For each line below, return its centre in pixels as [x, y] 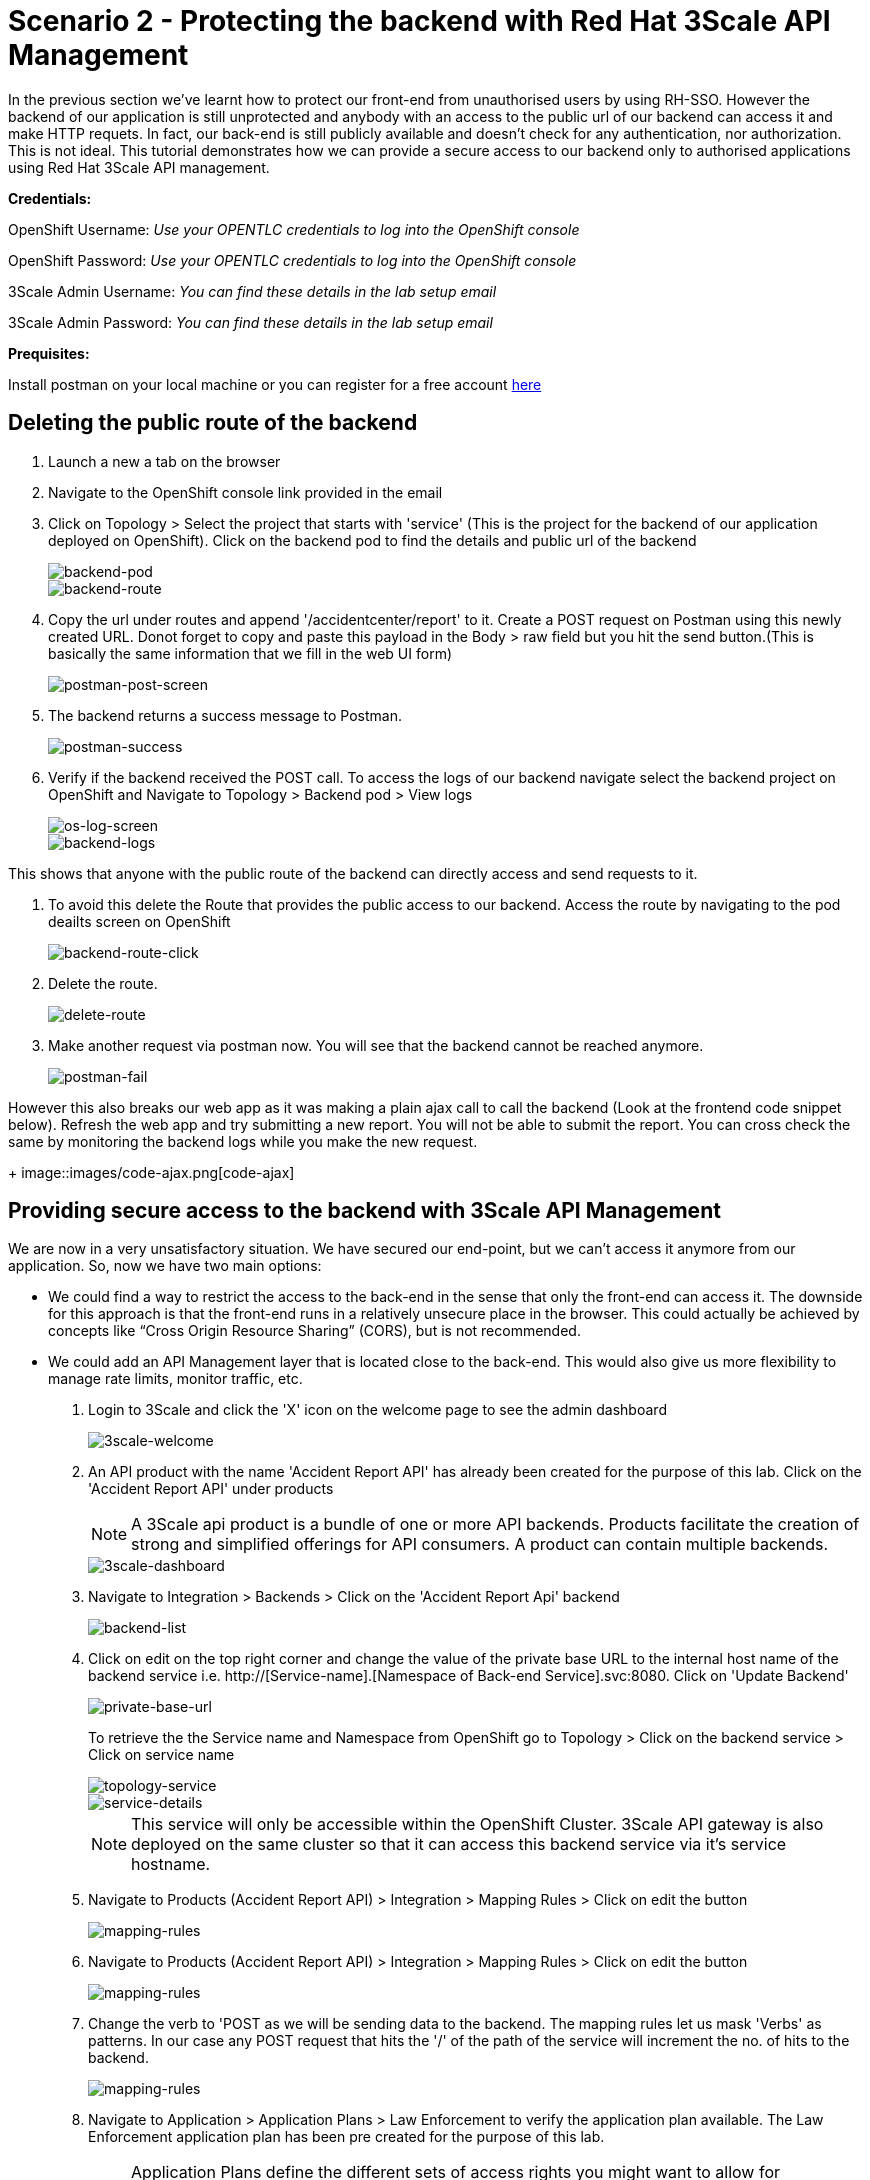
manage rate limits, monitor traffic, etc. [175, 1379]
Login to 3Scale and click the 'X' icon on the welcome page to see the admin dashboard [377, 1410]
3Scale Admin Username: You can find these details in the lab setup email [252, 291]
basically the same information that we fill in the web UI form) [250, 653]
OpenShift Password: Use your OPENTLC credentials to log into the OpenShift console [292, 260]
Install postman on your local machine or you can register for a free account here [275, 384]
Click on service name [161, 1755]
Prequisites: [49, 353]
